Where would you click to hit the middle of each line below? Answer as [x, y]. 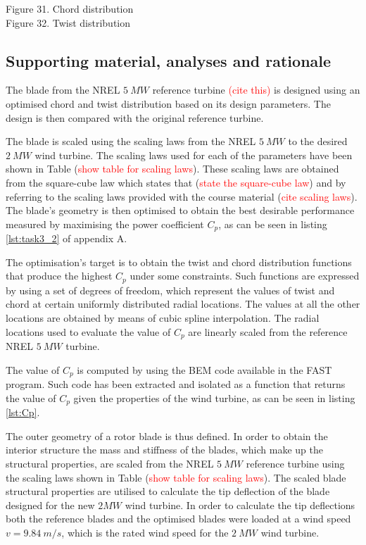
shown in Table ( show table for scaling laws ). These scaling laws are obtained [172, 169]
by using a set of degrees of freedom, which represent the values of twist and [170, 290]
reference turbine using [295, 463]
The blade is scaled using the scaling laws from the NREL [131, 141]
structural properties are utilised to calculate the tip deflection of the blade [168, 491]
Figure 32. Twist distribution [68, 22]
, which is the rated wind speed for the [145, 532]
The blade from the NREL [63, 90]
